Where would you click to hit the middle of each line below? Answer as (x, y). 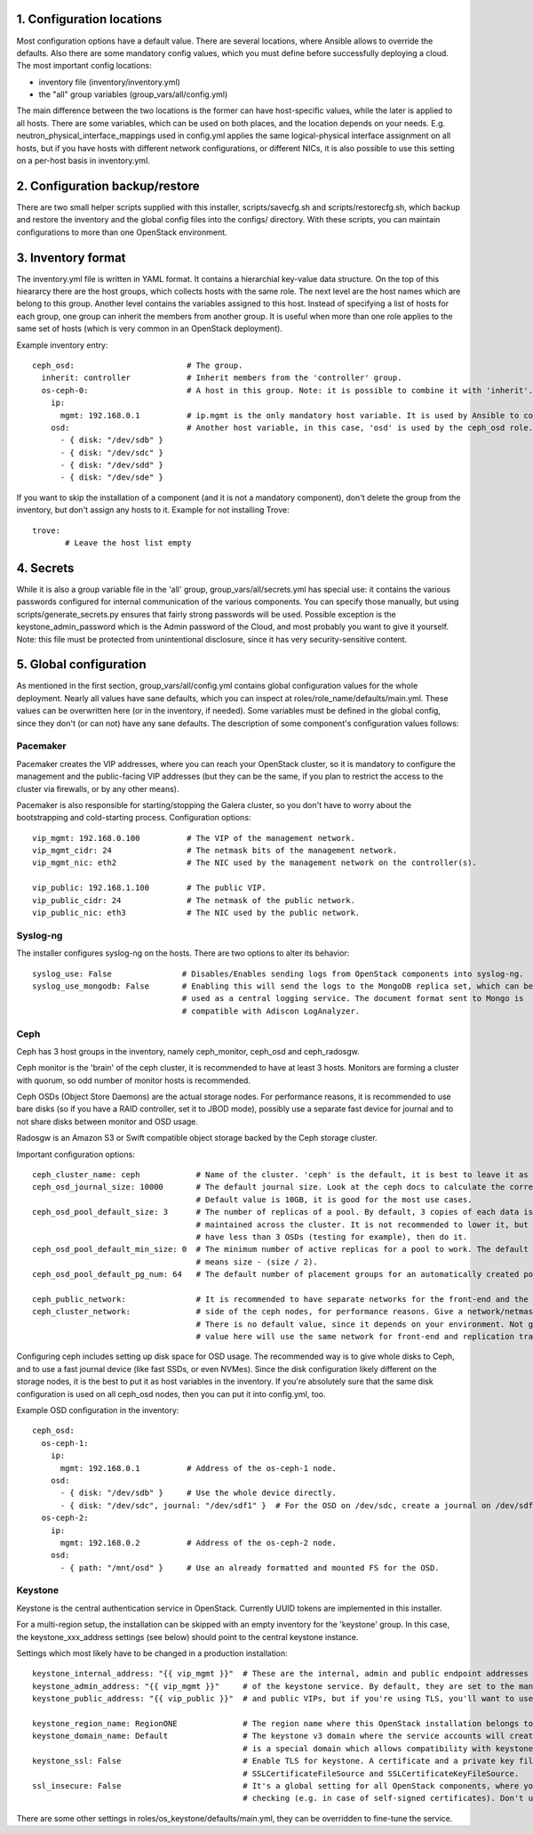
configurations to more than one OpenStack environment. (122, 232)
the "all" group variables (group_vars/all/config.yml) (133, 94)
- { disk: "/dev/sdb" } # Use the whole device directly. (198, 1493)
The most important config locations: (84, 66)
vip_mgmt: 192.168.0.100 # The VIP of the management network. (194, 838)
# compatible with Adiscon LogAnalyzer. (271, 1011)
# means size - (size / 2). (257, 1262)
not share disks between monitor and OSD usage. (107, 1121)
